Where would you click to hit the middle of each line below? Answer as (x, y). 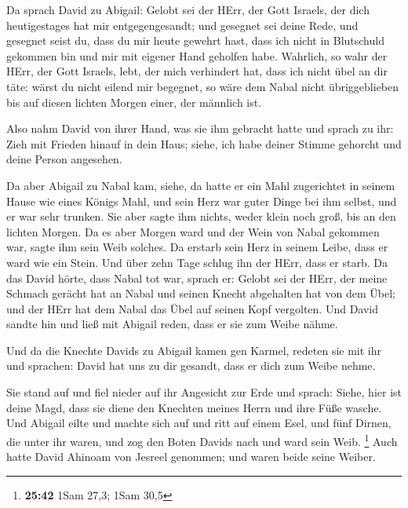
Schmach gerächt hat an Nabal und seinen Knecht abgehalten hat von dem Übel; (201, 293)
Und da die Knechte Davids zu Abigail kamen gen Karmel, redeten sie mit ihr (194, 350)
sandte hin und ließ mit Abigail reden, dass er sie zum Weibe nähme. (172, 324)
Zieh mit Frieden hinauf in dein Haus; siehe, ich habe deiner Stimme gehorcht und (204, 143)
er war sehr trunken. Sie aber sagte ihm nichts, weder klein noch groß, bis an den (201, 216)
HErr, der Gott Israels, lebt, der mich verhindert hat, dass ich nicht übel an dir (197, 71)
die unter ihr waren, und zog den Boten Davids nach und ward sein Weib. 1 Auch (202, 440)
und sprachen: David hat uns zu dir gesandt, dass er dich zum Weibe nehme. (191, 365)
